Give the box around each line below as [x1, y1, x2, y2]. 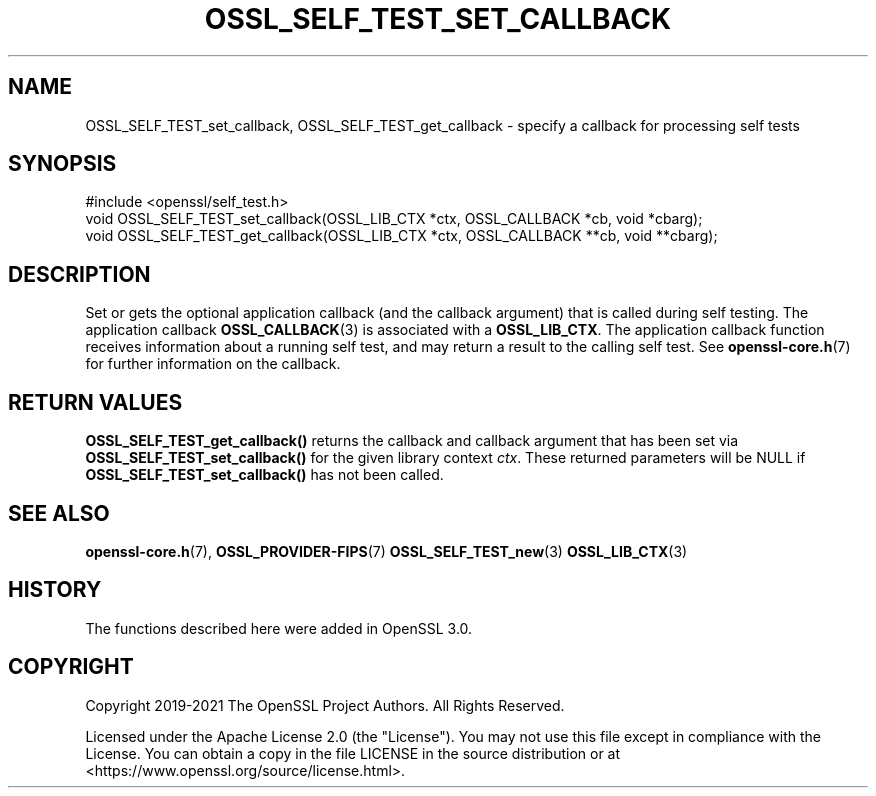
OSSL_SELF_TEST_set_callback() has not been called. [85, 466, 444, 484]
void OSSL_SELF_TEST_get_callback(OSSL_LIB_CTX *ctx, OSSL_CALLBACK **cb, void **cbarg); [85, 227, 718, 245]
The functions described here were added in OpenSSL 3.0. [85, 619, 473, 637]
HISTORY [8, 577, 102, 603]
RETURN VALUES [8, 389, 183, 415]
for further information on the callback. [85, 355, 341, 373]
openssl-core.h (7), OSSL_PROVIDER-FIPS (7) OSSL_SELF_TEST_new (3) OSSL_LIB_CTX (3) [85, 542, 688, 560]
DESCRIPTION [8, 261, 151, 287]
